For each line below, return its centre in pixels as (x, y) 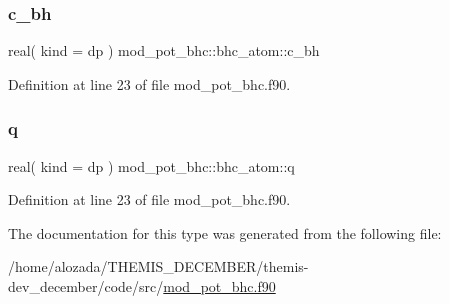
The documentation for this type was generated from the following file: (225, 232)
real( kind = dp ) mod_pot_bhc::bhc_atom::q (151, 165)
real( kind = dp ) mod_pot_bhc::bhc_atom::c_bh (164, 50)
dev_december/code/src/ (86, 286)
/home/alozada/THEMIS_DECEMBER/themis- (158, 266)
